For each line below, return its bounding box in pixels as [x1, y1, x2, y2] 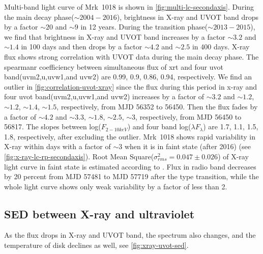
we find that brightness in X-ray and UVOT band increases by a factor [4, 31, 225, 42]
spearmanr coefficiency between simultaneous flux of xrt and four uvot [4, 61, 223, 72]
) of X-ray [218, 151, 249, 161]
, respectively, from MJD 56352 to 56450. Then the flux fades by [56, 101, 258, 111]
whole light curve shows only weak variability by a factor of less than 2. [4, 181, 227, 191]
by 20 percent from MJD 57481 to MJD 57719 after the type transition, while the [4, 171, 259, 182]
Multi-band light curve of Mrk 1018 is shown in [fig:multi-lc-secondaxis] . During [4, 2, 254, 12]
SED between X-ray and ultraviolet [4, 206, 195, 221]
